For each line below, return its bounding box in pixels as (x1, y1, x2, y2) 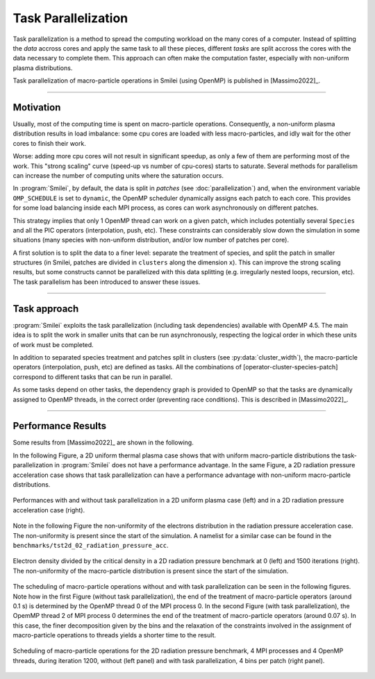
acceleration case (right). (12, 505, 85, 514)
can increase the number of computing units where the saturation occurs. (12, 171, 224, 180)
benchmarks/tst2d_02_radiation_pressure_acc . (12, 541, 169, 549)
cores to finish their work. (12, 139, 86, 147)
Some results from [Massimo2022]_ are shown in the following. (12, 438, 194, 447)
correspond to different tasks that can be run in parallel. (12, 372, 173, 381)
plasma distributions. (12, 63, 73, 72)
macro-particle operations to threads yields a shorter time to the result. (12, 631, 217, 639)
